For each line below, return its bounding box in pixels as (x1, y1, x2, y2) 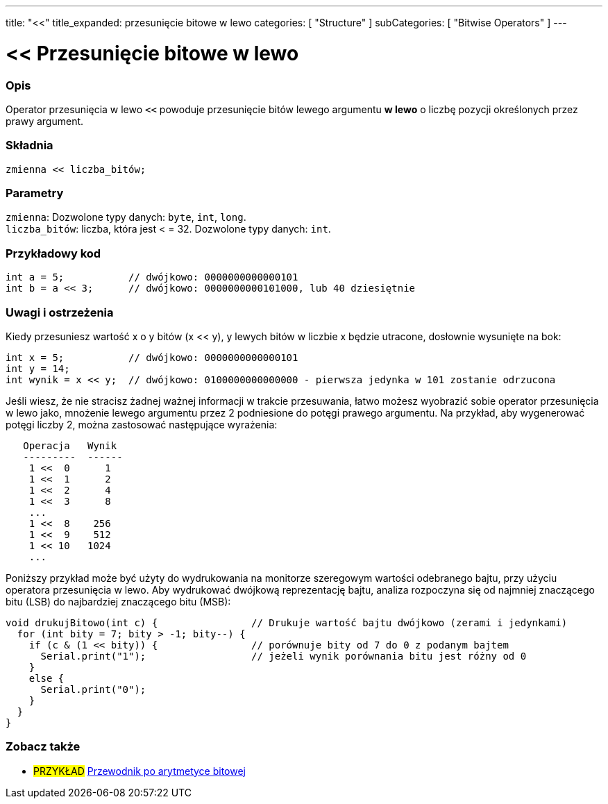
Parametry (6, 186, 64, 200)
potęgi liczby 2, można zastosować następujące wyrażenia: (6, 418, 278, 430)
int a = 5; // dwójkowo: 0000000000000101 (6, 271, 298, 283)
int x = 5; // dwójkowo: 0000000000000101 (6, 351, 298, 363)
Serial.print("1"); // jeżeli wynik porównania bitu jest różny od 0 (40, 650, 527, 662)
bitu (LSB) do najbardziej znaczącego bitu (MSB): (6, 595, 231, 608)
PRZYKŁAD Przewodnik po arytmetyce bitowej (33, 764, 246, 777)
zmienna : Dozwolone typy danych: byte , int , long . (6, 211, 246, 224)
